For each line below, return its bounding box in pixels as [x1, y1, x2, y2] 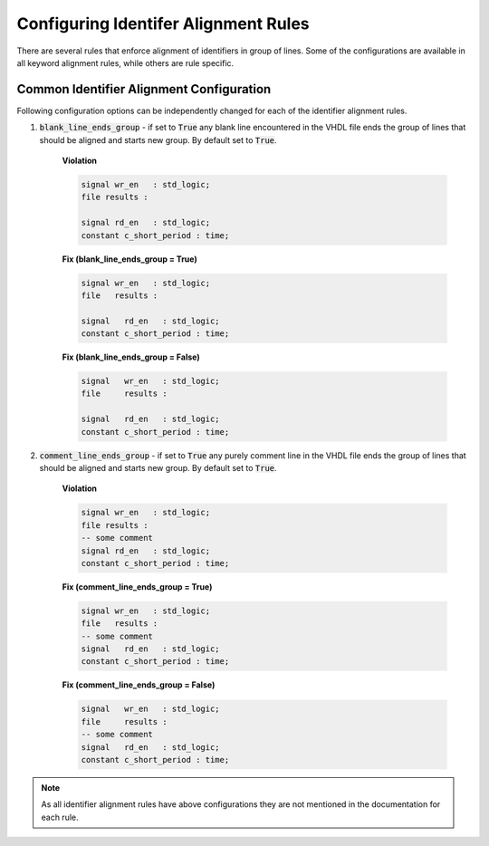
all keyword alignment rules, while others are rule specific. [16, 57, 235, 68]
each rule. [41, 812, 79, 822]
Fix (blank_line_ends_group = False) [62, 351, 201, 362]
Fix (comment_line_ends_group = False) [62, 679, 216, 690]
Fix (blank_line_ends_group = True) [62, 254, 198, 264]
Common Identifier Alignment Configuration [16, 82, 272, 97]
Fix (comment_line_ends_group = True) [62, 581, 213, 592]
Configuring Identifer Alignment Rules [16, 14, 310, 34]
